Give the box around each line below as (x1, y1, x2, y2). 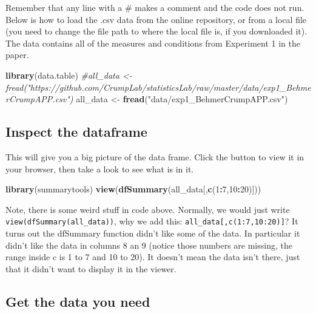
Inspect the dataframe (5, 122, 147, 141)
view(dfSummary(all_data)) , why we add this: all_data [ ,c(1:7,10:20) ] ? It (5, 215, 298, 227)
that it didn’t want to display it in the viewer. (5, 262, 176, 275)
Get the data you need (5, 292, 150, 310)
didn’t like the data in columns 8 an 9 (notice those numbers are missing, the (5, 238, 292, 251)
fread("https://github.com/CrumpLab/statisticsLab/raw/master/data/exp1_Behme (5, 80, 311, 93)
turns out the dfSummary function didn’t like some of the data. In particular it (5, 226, 300, 239)
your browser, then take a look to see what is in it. (5, 162, 194, 175)
